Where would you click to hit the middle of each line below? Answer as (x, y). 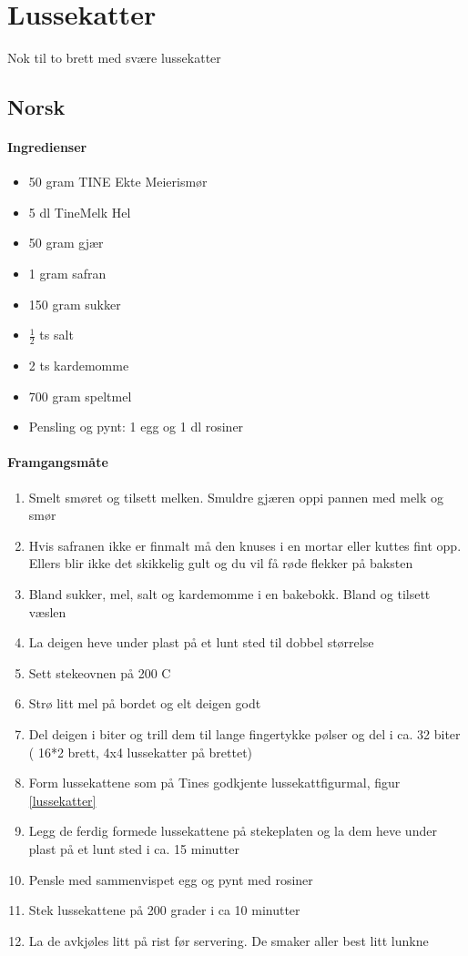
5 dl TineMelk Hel (80, 212)
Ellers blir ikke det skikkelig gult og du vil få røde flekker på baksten (221, 563)
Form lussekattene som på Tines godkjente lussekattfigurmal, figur (214, 783)
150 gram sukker (75, 304)
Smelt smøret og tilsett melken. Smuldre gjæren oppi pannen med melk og (236, 497)
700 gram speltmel (80, 396)
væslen (47, 611)
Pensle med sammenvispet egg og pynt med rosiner (171, 879)
